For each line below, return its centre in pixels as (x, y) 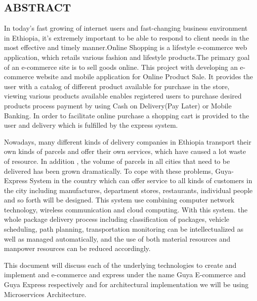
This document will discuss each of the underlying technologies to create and (120, 265)
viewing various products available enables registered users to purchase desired (123, 96)
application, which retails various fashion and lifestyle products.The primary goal (127, 57)
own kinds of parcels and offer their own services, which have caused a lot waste (125, 151)
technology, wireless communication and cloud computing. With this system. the (126, 209)
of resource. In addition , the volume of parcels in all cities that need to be (117, 161)
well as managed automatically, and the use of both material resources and (117, 238)
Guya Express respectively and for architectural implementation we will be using (126, 284)
